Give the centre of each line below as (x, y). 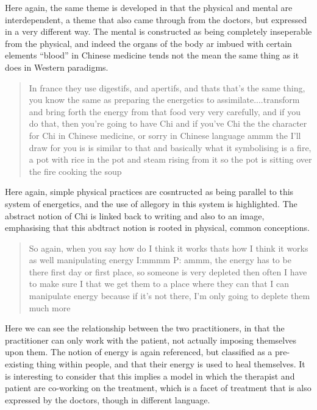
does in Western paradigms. (57, 67)
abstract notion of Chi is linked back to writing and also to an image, (135, 215)
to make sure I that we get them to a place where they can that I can (159, 284)
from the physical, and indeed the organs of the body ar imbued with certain (148, 43)
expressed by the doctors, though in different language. (108, 399)
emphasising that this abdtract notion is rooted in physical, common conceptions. (157, 228)
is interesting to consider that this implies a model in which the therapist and (150, 376)
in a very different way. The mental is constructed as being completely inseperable (158, 31)
